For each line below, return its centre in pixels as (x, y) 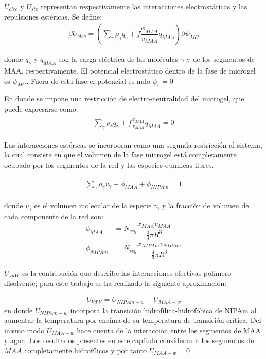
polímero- (218, 272)
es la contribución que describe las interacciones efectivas (112, 272)
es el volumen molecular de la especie (93, 205)
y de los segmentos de (221, 59)
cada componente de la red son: (54, 216)
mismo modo (24, 330)
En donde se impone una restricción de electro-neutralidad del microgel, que (124, 98)
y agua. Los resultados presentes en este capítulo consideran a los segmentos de (129, 340)
